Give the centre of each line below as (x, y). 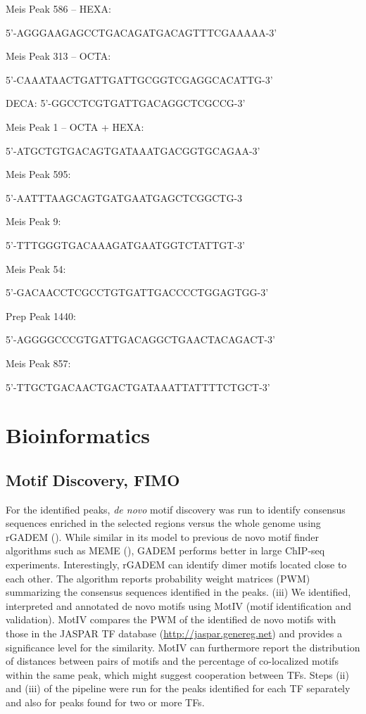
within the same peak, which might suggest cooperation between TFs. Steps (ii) (177, 674)
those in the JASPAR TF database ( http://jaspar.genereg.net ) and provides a (174, 633)
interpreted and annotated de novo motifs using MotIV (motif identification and (179, 605)
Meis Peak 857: (38, 363)
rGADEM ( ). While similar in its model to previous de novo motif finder (163, 536)
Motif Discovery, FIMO (93, 479)
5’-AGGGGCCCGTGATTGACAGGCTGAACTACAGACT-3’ (140, 339)
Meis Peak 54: (36, 268)
